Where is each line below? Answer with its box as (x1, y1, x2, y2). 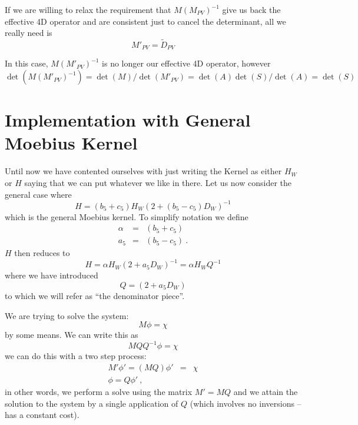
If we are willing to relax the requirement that (5, 4, 171, 15)
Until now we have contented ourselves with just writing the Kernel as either (5, 165, 282, 177)
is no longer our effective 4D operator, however (102, 57, 271, 69)
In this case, (5, 57, 48, 69)
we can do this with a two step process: (5, 350, 147, 362)
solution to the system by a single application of (5, 397, 178, 409)
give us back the (222, 4, 281, 15)
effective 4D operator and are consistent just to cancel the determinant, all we (5, 15, 286, 27)
